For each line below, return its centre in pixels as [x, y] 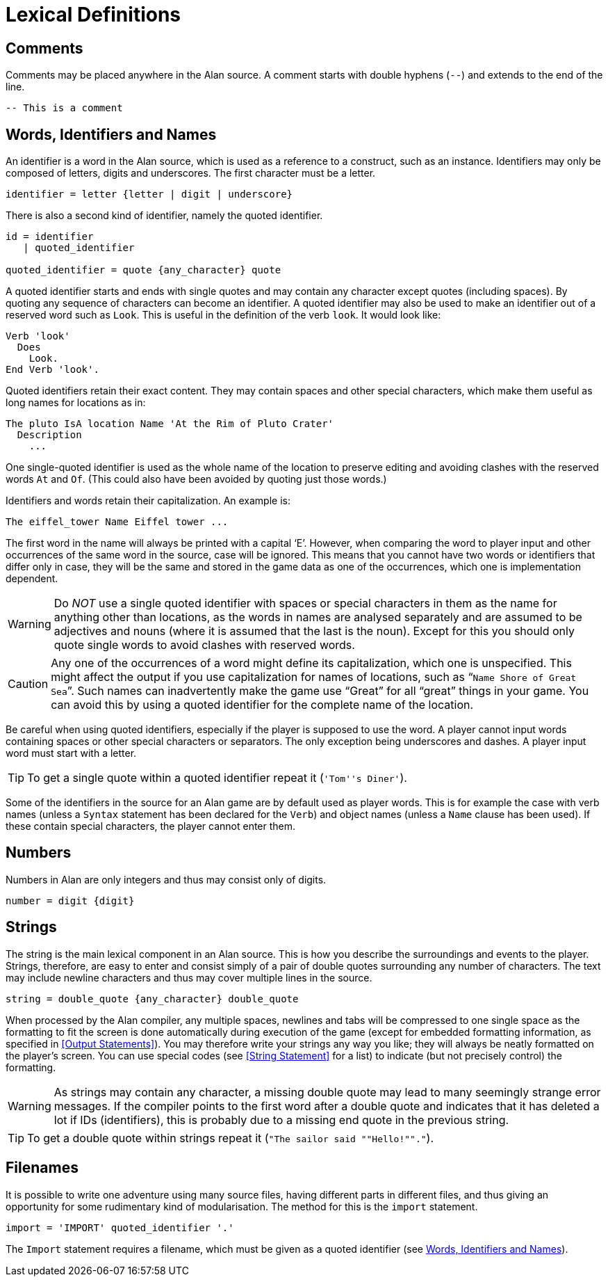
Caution [28, 684]
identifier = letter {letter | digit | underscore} [149, 194]
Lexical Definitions [93, 15]
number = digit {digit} [70, 900]
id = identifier [50, 237]
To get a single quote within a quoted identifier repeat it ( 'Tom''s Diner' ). [217, 778]
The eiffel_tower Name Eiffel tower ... [117, 522]
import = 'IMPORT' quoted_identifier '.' [120, 1227]
